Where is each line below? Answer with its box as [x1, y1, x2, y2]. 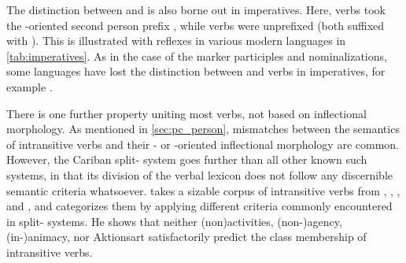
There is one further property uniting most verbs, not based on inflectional [6, 105, 367, 121]
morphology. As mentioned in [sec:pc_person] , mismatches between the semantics [6, 120, 400, 137]
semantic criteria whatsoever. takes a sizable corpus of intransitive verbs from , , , [6, 182, 400, 198]
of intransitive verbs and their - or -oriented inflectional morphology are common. [6, 135, 399, 152]
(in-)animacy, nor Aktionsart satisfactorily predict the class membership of [6, 228, 367, 245]
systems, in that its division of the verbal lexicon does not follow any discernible [6, 166, 393, 183]
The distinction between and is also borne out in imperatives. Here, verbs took [6, 2, 386, 17]
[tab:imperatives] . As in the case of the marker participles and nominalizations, [6, 47, 387, 64]
